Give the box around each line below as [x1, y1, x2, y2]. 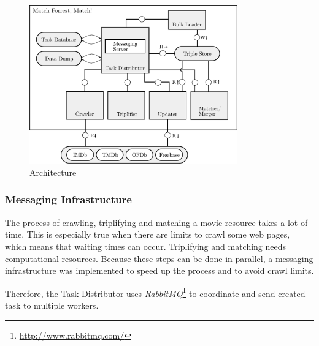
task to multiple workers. [5, 298, 99, 311]
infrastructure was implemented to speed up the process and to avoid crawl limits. [5, 264, 314, 277]
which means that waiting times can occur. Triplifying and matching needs [5, 239, 286, 252]
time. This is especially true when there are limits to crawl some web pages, [5, 228, 290, 241]
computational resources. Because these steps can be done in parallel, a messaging [5, 252, 313, 265]
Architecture [29, 165, 77, 178]
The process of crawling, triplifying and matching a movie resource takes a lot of [5, 216, 308, 228]
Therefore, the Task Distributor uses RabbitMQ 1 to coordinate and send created [5, 285, 306, 299]
